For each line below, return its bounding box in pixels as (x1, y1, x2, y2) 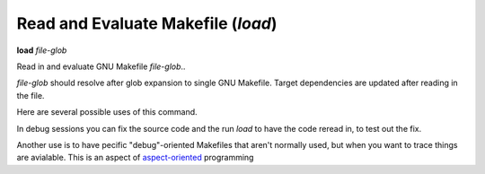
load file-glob (16, 45, 67, 56)
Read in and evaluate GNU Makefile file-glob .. (16, 61, 186, 72)
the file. (16, 90, 45, 100)
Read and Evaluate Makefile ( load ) (16, 13, 278, 33)
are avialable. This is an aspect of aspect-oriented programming (16, 152, 254, 163)
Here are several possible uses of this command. (16, 107, 198, 117)
